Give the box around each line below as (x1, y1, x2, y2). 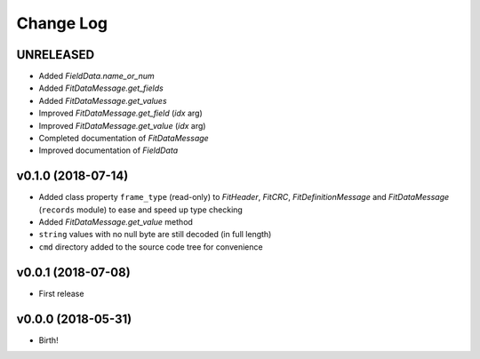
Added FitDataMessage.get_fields (38, 83, 164, 93)
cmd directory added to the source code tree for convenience (38, 241, 263, 252)
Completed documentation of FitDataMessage (38, 133, 209, 144)
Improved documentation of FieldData (38, 145, 178, 156)
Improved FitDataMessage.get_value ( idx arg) (38, 120, 206, 131)
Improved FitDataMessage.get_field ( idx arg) (38, 108, 204, 119)
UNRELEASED (16, 47, 95, 62)
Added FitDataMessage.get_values (38, 95, 168, 106)
